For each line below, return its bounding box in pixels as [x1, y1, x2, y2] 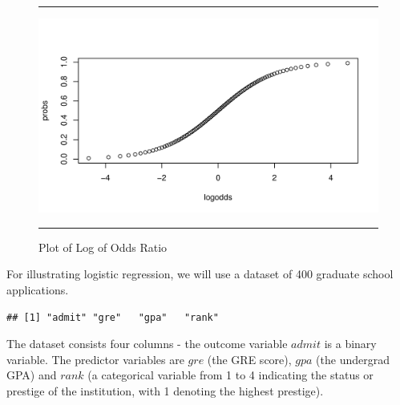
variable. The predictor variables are [6, 350, 184, 367]
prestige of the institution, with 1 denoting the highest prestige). [6, 382, 324, 399]
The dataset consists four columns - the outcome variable [6, 335, 288, 352]
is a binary [324, 335, 377, 352]
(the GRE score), [207, 350, 292, 367]
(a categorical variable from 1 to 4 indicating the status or [87, 367, 374, 383]
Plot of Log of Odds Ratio [38, 238, 168, 255]
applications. [6, 281, 69, 298]
